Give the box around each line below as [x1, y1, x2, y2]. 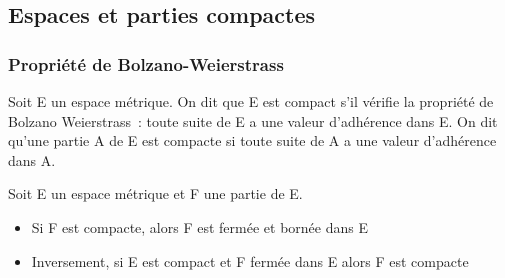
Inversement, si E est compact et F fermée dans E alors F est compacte [31, 250, 469, 271]
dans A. [8, 149, 56, 170]
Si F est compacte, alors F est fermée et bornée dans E [31, 216, 368, 237]
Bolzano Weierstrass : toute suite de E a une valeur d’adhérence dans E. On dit [8, 110, 498, 131]
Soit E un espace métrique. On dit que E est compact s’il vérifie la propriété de [8, 91, 494, 111]
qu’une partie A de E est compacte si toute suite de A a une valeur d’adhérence [8, 130, 497, 151]
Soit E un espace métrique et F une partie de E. [8, 183, 303, 204]
